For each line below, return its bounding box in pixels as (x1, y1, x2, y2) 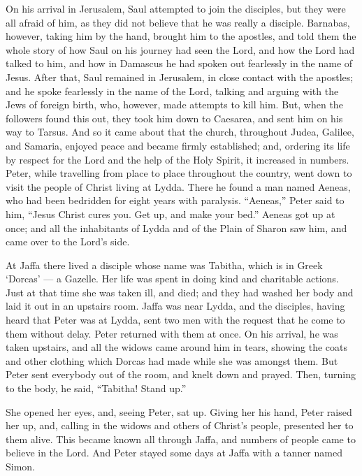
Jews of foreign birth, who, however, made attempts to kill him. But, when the (6, 97, 343, 112)
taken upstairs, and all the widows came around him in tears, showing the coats (6, 340, 348, 354)
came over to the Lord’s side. (6, 234, 130, 249)
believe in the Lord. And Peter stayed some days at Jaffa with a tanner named (6, 445, 342, 460)
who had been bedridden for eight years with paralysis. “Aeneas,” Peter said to (6, 193, 345, 208)
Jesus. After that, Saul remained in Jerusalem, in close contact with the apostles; (6, 69, 354, 84)
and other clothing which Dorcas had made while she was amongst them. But (6, 353, 338, 368)
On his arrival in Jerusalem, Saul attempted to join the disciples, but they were (6, 1, 346, 15)
